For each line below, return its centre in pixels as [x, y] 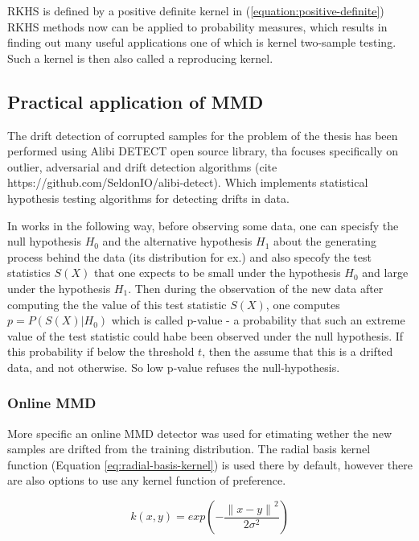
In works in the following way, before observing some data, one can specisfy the [203, 225]
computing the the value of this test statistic [117, 304]
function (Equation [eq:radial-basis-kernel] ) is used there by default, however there [210, 464]
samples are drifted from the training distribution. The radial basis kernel [189, 449]
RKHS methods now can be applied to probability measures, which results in [197, 26]
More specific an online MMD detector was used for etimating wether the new [200, 433]
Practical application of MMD [136, 101]
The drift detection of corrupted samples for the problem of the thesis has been [203, 135]
